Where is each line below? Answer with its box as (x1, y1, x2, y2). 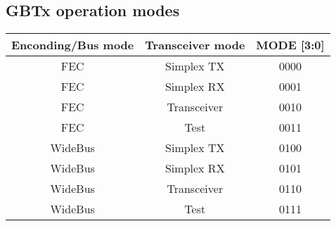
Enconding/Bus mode (11, 37, 134, 54)
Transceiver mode (145, 37, 245, 54)
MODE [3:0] (256, 37, 325, 54)
